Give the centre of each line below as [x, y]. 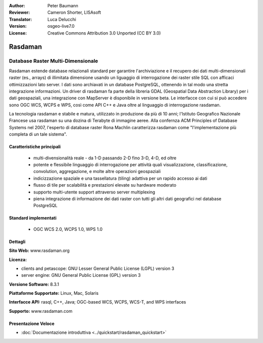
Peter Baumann [63, 6]
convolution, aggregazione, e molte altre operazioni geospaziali [97, 171]
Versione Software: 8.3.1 [34, 284]
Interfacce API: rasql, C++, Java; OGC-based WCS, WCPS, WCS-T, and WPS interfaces [97, 302]
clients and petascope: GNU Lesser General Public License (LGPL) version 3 [98, 268]
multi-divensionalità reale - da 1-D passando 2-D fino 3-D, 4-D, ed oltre [105, 158]
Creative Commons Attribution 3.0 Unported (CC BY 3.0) [104, 33]
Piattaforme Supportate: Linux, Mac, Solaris [54, 293]
